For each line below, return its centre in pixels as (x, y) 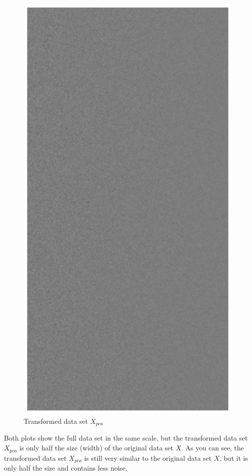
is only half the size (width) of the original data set (96, 448)
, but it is (234, 458)
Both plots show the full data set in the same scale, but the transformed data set (126, 438)
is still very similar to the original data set (148, 458)
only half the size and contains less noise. (66, 467)
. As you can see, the (213, 448)
